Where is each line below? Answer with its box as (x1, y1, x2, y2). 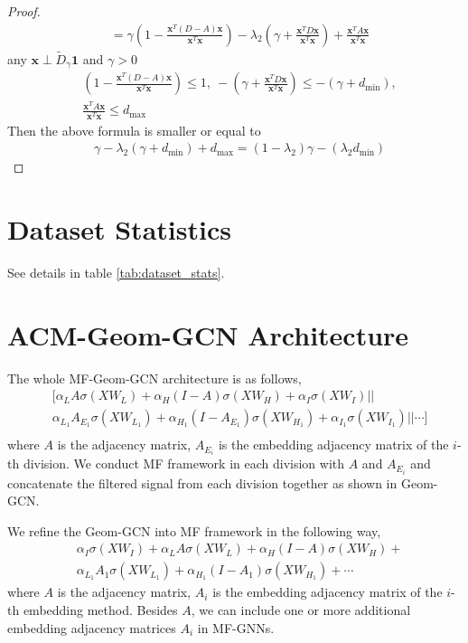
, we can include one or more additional (191, 600, 411, 619)
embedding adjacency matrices (7, 618, 176, 637)
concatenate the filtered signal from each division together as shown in (7, 473, 398, 492)
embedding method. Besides (23, 600, 178, 619)
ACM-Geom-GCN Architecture (7, 316, 409, 353)
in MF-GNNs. (197, 618, 275, 637)
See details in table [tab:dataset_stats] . (7, 262, 225, 281)
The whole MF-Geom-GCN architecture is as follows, (7, 368, 302, 387)
